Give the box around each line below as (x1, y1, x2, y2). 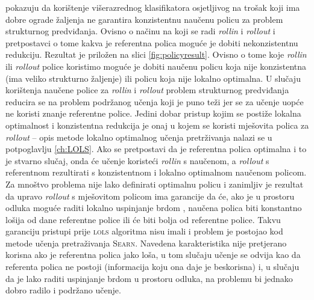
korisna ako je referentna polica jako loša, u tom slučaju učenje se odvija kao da (5, 248, 301, 261)
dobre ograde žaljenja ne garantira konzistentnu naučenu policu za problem (5, 13, 283, 25)
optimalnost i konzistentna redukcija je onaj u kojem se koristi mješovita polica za (5, 118, 309, 131)
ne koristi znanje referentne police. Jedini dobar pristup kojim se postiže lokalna (5, 107, 301, 120)
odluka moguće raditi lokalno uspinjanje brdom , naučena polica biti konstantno (5, 201, 302, 214)
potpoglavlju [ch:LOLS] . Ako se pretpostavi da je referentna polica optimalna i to (5, 142, 307, 155)
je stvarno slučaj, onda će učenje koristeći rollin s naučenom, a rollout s (5, 154, 269, 167)
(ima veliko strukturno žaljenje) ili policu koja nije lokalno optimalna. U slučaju (5, 72, 301, 84)
